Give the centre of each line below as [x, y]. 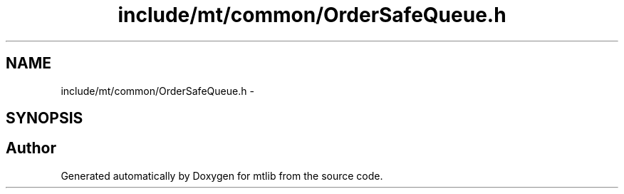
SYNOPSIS [45, 118]
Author [31, 148]
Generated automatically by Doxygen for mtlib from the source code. [222, 175]
